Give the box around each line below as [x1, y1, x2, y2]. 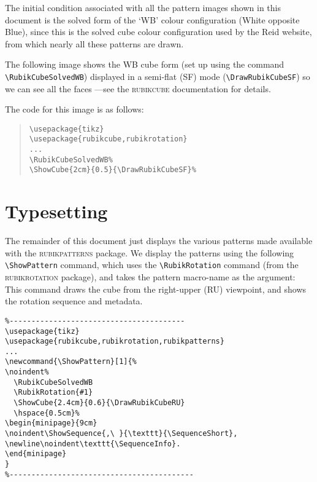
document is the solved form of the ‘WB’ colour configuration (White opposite [5, 13, 300, 26]
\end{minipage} [5, 449, 67, 459]
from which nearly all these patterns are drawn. [5, 37, 184, 50]
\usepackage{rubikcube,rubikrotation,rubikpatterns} [5, 337, 224, 346]
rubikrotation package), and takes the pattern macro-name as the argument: [5, 271, 296, 283]
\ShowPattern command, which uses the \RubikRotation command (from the [5, 258, 299, 271]
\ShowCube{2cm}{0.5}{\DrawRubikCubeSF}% [29, 165, 196, 175]
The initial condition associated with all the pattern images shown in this [5, 1, 281, 14]
